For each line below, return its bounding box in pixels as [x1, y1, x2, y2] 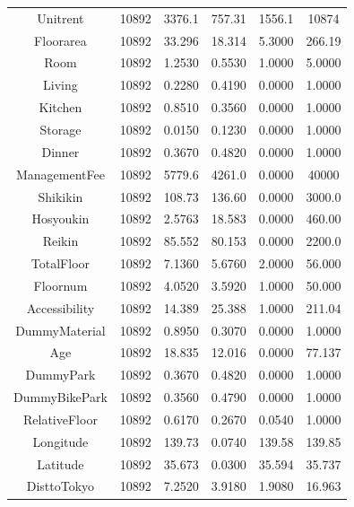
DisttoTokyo [26, 476, 95, 495]
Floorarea [34, 31, 87, 49]
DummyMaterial [15, 320, 106, 339]
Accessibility [26, 298, 95, 317]
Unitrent [37, 8, 84, 27]
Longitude [32, 432, 89, 450]
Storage [39, 119, 82, 138]
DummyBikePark [13, 388, 108, 406]
